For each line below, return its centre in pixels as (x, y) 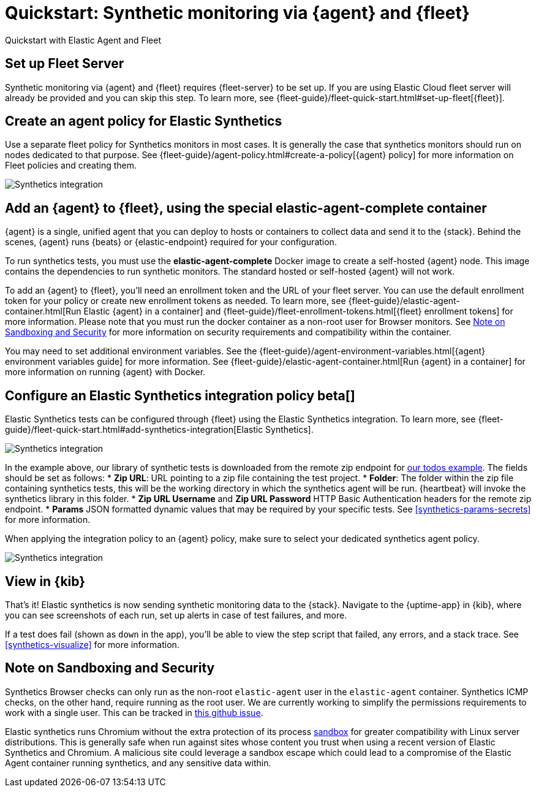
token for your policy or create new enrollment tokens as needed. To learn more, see (176, 301)
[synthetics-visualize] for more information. (92, 644)
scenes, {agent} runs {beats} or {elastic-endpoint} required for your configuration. (171, 242)
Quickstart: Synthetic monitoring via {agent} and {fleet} (237, 13)
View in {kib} (45, 581)
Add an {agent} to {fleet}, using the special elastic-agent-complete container (246, 208)
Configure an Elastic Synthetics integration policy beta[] (180, 395)
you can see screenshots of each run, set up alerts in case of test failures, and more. (176, 615)
